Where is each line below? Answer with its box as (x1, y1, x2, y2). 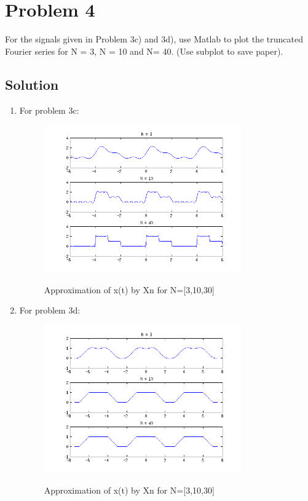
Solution (5, 74, 59, 93)
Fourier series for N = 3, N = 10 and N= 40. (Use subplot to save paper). (5, 44, 283, 57)
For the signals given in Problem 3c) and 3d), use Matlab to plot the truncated (5, 33, 303, 45)
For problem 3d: (19, 304, 81, 317)
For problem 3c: (19, 103, 79, 116)
